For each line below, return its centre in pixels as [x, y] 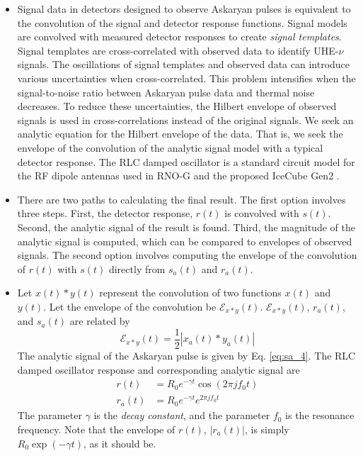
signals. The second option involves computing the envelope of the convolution [187, 255]
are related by [100, 321]
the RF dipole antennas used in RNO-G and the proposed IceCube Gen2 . [178, 176]
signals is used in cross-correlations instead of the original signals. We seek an [185, 119]
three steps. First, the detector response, [105, 213]
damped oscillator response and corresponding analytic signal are [159, 369]
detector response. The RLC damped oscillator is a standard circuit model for [186, 161]
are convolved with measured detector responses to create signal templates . [179, 37]
